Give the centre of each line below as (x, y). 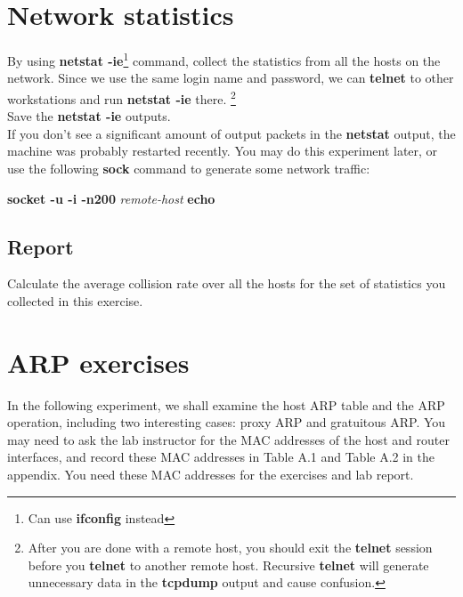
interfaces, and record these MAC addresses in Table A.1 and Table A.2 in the (221, 457)
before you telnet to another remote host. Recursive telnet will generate (228, 565)
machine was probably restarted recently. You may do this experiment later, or (223, 151)
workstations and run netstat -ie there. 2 (122, 97)
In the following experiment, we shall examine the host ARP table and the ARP (226, 404)
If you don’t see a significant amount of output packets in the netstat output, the (231, 133)
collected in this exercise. (75, 300)
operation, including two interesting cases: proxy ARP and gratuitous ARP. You (227, 422)
